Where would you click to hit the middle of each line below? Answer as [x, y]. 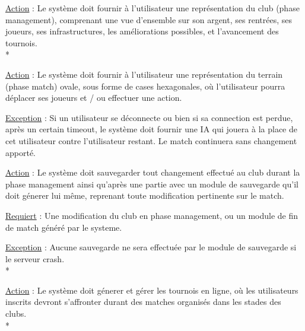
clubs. [16, 314]
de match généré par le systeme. [64, 227]
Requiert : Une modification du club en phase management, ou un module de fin [152, 215]
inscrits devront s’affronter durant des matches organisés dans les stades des [143, 302]
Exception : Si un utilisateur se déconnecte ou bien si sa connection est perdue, [149, 117]
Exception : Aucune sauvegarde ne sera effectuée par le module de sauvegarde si [151, 247]
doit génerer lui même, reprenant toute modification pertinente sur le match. [145, 195]
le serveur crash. [35, 258]
